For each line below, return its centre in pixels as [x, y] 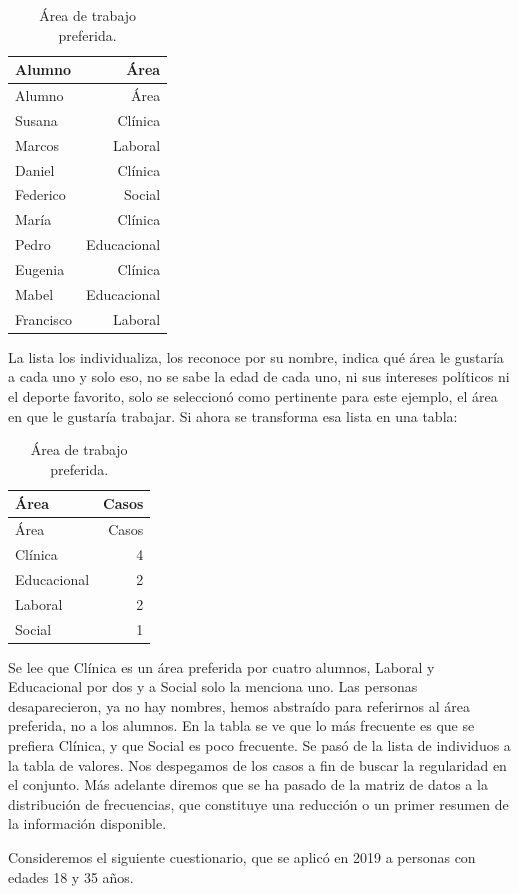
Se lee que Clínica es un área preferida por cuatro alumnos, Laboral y [221, 666]
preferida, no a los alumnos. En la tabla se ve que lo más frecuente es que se [241, 725]
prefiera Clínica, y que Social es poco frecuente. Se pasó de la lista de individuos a [259, 744]
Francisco [44, 318]
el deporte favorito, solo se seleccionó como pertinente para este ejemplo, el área [253, 395]
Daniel [35, 169]
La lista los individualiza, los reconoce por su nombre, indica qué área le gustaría [256, 356]
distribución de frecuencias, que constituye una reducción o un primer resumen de [258, 803]
